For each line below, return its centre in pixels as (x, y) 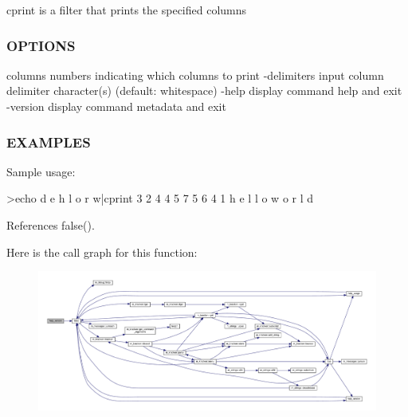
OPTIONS (41, 45)
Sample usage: (41, 171)
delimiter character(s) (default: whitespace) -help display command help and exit (204, 90)
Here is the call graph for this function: (102, 252)
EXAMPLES (49, 142)
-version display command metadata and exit (116, 106)
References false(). (51, 225)
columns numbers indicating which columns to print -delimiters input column (195, 75)
